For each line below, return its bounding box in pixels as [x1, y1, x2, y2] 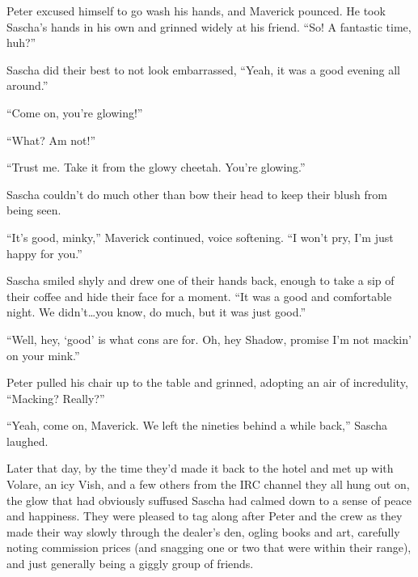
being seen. [6, 202, 61, 218]
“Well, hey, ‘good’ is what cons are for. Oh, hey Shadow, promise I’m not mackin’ [6, 330, 412, 347]
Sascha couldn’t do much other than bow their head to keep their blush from [6, 185, 387, 202]
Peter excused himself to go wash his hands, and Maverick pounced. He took [6, 2, 386, 19]
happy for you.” [6, 244, 82, 261]
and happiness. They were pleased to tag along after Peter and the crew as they [6, 507, 403, 524]
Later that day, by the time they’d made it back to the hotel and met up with [6, 460, 394, 477]
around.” [6, 77, 49, 94]
